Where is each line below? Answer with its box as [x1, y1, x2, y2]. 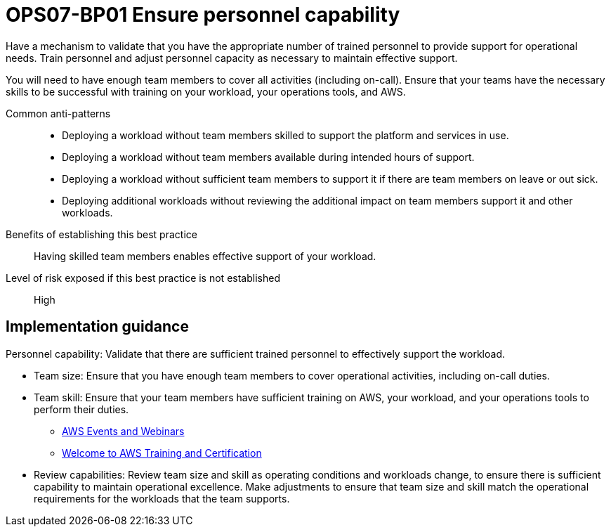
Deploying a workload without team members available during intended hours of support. [62, 150, 475, 163]
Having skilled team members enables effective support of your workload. [34, 249, 376, 262]
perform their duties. [34, 403, 129, 415]
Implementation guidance [6, 318, 189, 336]
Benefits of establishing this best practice [6, 228, 197, 240]
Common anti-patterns [6, 107, 111, 119]
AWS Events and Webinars [62, 424, 185, 437]
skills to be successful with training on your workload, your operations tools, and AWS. [6, 85, 406, 98]
